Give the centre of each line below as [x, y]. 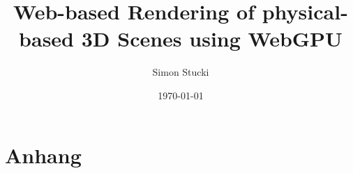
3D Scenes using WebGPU [212, 39]
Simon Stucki [181, 72]
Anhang [43, 155]
